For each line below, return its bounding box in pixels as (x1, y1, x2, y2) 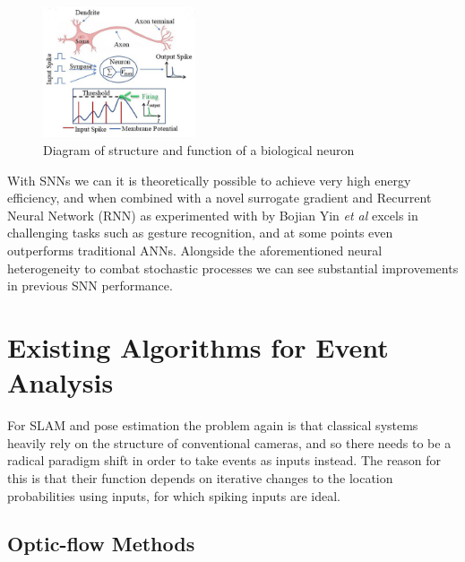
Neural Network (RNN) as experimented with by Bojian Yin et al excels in (7, 205, 418, 224)
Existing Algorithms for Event (7, 329, 389, 365)
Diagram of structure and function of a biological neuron (43, 141, 355, 160)
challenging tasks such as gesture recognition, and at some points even (7, 223, 393, 242)
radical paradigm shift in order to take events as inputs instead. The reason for (7, 451, 442, 470)
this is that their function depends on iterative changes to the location (7, 468, 393, 487)
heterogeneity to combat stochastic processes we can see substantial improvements (7, 258, 459, 277)
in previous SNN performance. (7, 276, 173, 295)
